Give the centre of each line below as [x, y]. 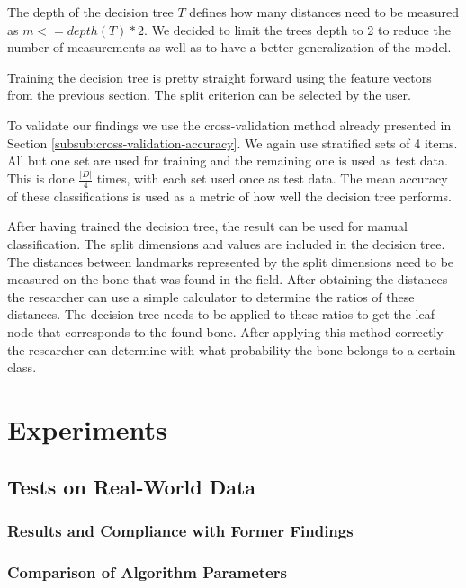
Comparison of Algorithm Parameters [147, 571]
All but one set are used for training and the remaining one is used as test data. [228, 160]
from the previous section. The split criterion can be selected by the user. [209, 95]
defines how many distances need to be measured [324, 12]
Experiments [87, 429]
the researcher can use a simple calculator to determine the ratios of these [211, 296]
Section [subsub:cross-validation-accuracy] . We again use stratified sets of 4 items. [233, 143]
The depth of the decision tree [90, 12]
